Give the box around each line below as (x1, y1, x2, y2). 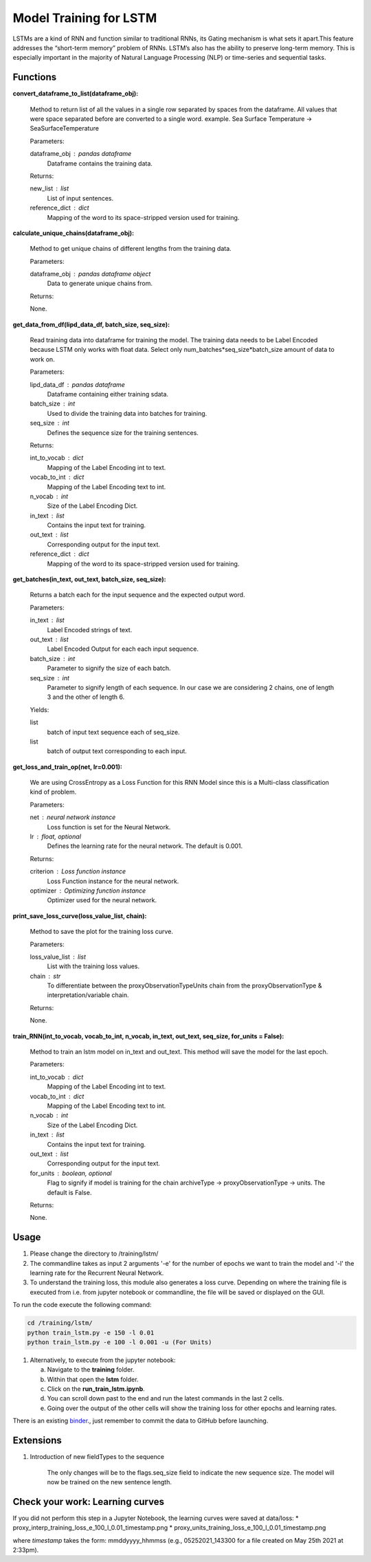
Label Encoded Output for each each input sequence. (47, 645, 199, 653)
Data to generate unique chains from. (47, 279, 153, 288)
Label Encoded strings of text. (47, 625, 133, 634)
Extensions (12, 1435, 62, 1447)
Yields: (30, 705, 49, 714)
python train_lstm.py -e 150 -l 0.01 (27, 1328, 155, 1337)
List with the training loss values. (47, 962, 140, 970)
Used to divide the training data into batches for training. (47, 409, 207, 417)
